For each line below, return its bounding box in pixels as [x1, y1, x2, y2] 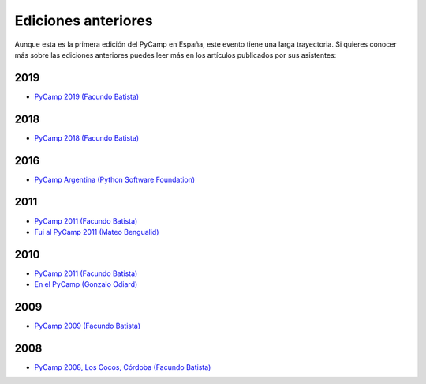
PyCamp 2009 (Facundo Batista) [34, 321, 141, 331]
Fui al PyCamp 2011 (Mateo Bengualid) [34, 227, 159, 236]
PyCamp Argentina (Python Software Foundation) [34, 175, 196, 184]
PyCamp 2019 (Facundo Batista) [34, 92, 140, 101]
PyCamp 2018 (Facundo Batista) [34, 133, 140, 142]
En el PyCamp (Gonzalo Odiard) [34, 280, 138, 289]
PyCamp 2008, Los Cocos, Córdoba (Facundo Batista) [34, 363, 211, 372]
